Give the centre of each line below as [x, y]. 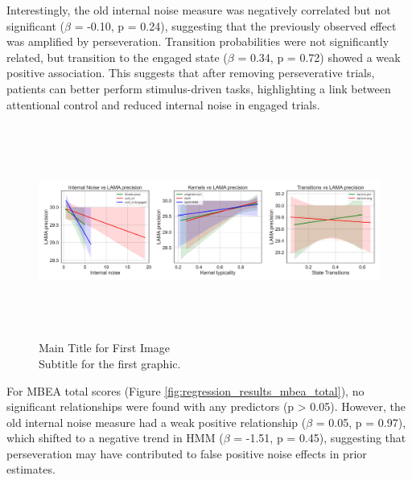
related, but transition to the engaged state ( [117, 57]
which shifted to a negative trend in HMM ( [115, 438]
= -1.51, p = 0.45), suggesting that [320, 438]
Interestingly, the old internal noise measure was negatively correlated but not [199, 10]
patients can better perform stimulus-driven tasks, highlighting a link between [199, 88]
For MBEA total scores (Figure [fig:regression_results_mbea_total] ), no [185, 390]
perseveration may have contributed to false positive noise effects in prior [187, 453]
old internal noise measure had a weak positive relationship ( [157, 422]
